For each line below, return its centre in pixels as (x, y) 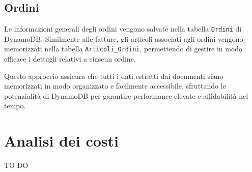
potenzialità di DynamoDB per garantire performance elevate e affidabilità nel (126, 95)
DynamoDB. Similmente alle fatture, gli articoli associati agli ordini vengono (124, 38)
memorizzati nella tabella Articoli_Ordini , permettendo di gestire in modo (123, 49)
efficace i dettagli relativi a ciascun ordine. (70, 59)
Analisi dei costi (61, 141)
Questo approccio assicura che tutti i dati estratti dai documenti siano (114, 76)
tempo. (15, 106)
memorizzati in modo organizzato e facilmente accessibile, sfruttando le (115, 86)
